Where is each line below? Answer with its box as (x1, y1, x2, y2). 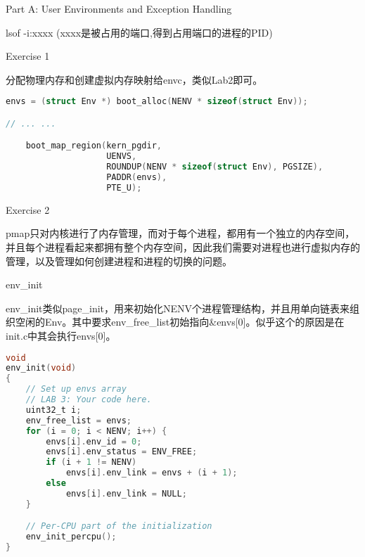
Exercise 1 (6, 49, 50, 63)
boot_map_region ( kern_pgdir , (25, 141, 162, 151)
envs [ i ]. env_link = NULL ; (65, 488, 187, 499)
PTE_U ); (106, 182, 142, 193)
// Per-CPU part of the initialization (25, 521, 212, 532)
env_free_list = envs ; (25, 415, 132, 425)
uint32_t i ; (25, 404, 82, 415)
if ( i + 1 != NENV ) (46, 457, 137, 468)
